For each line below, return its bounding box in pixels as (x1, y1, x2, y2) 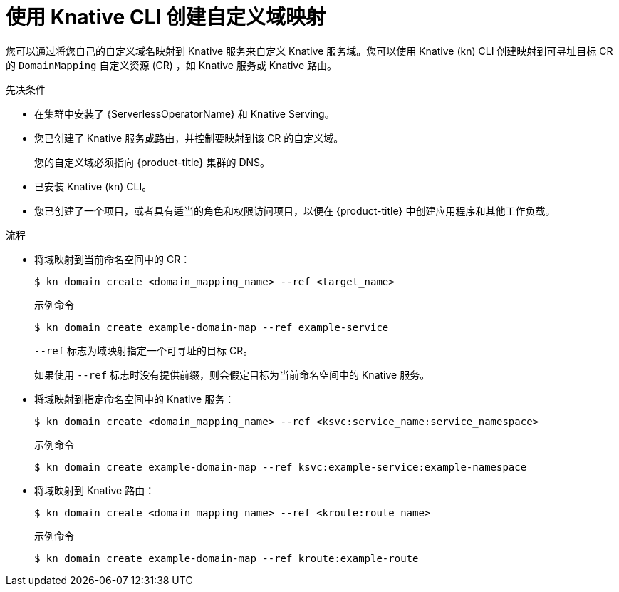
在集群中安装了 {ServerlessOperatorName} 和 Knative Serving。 (34, 107, 335, 120)
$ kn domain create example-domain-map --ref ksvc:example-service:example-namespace (34, 461, 527, 473)
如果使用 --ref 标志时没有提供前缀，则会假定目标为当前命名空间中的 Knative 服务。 (34, 368, 430, 381)
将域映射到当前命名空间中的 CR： (34, 252, 191, 265)
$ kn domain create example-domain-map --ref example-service (34, 321, 389, 333)
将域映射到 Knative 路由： (34, 484, 155, 496)
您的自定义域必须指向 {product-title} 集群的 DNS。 (34, 155, 271, 168)
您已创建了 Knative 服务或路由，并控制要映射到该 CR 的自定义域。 (34, 131, 344, 144)
